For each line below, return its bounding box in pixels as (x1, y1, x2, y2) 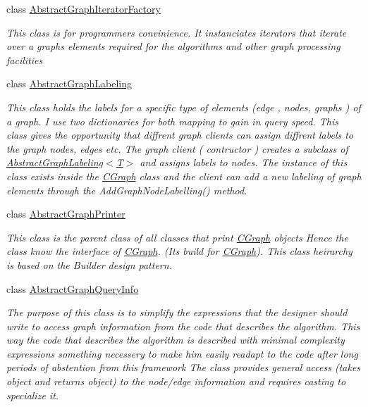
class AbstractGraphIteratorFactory (6, 1, 161, 15)
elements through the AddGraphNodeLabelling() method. (6, 182, 247, 197)
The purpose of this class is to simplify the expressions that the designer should (6, 305, 348, 320)
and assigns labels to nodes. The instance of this (140, 155, 348, 170)
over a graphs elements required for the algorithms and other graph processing (6, 39, 341, 54)
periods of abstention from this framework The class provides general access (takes (6, 360, 361, 375)
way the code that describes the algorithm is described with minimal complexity (6, 332, 345, 347)
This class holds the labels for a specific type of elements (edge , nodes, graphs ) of (6, 99, 361, 114)
